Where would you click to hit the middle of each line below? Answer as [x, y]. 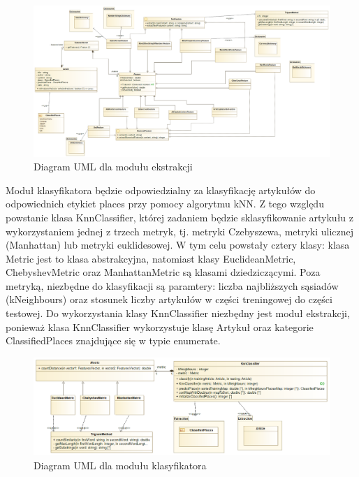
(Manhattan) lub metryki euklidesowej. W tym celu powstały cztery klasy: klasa [178, 245]
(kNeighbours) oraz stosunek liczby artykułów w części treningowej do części [169, 299]
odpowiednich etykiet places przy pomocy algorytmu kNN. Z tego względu [165, 204]
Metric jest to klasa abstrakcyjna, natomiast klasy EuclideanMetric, [151, 258]
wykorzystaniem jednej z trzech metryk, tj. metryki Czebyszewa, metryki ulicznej [180, 231]
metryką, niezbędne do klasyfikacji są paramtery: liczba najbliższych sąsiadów [172, 285]
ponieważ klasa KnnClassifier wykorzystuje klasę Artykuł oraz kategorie [160, 326]
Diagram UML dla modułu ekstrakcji [113, 167]
